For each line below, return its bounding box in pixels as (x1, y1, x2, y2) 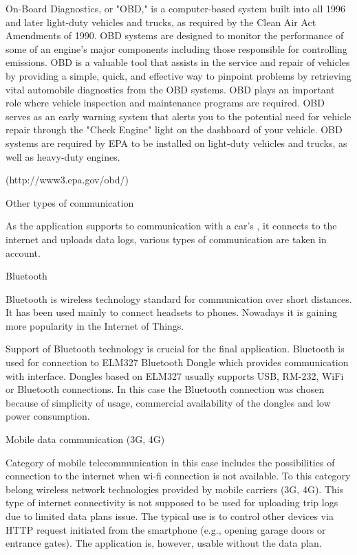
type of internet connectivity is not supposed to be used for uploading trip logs (6, 495, 338, 510)
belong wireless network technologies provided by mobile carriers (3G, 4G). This (6, 482, 344, 496)
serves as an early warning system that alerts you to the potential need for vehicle (6, 109, 351, 123)
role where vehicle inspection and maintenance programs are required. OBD (6, 95, 325, 110)
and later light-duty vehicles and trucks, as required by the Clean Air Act (6, 14, 316, 29)
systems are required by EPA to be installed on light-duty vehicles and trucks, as (6, 135, 347, 150)
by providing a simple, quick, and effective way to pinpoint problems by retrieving (6, 68, 351, 82)
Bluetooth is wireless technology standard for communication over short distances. (6, 291, 352, 306)
